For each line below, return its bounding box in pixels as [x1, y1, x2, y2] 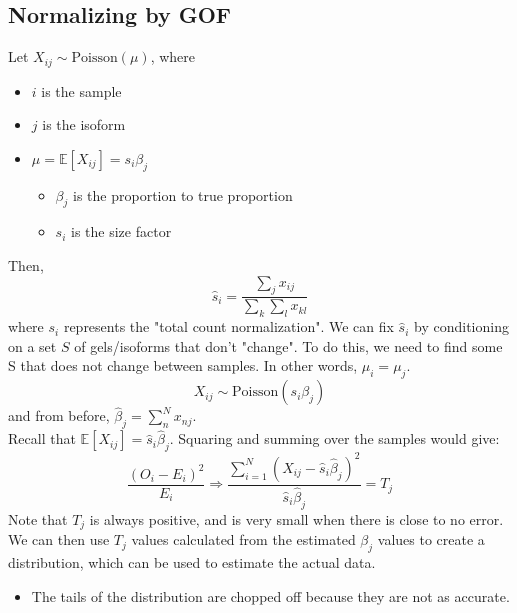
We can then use [8, 529, 110, 550]
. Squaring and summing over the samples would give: [169, 428, 500, 449]
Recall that [8, 428, 76, 449]
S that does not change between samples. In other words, [8, 355, 358, 376]
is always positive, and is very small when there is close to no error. [89, 508, 504, 529]
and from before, [8, 405, 110, 426]
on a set [8, 335, 57, 356]
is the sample [41, 80, 122, 101]
